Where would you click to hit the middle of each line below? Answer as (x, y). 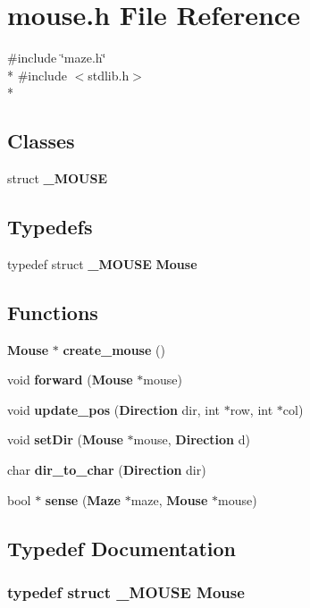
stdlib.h (109, 75)
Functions (53, 312)
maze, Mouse (169, 499)
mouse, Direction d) (192, 439)
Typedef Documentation (121, 548)
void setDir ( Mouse (65, 439)
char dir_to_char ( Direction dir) (107, 470)
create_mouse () (114, 349)
